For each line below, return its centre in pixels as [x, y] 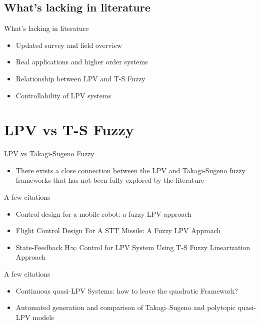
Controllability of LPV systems [63, 95]
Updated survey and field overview [69, 45]
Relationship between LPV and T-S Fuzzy [80, 78]
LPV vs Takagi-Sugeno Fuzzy [49, 154]
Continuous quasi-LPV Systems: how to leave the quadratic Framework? [127, 290]
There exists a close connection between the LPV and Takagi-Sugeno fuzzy [130, 170]
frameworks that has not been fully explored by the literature [110, 180]
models [43, 317]
